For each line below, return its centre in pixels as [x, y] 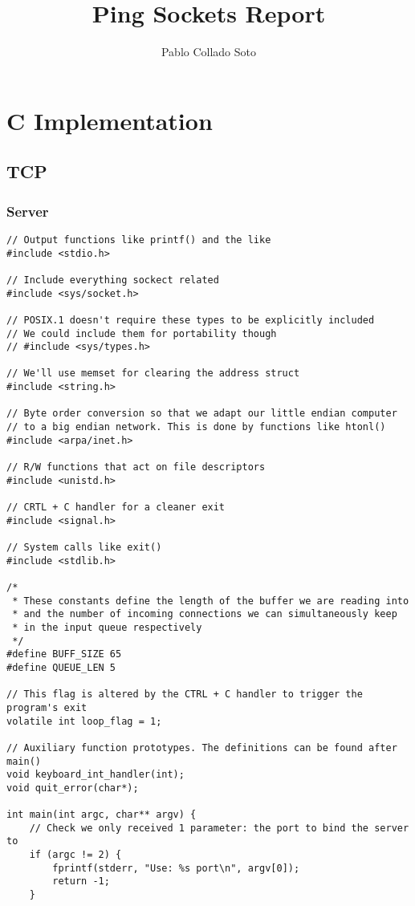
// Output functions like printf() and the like [139, 240]
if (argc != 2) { [75, 855]
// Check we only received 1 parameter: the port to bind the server [219, 828]
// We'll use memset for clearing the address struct [153, 374]
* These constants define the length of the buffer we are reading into [211, 601]
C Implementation [110, 120]
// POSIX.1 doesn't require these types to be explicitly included [191, 320]
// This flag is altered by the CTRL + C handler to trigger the [185, 695]
